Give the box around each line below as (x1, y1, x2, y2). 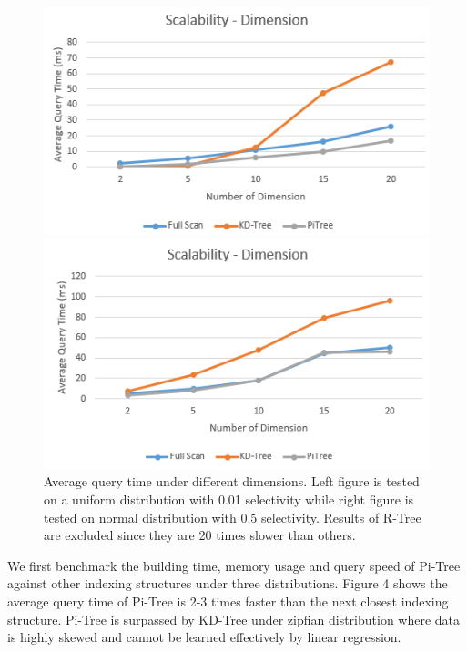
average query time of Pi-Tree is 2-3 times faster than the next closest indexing (7, 591, 449, 610)
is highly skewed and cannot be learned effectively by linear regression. (7, 627, 401, 647)
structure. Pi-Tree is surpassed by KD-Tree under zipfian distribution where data (7, 609, 461, 628)
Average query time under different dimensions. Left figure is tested (44, 472, 420, 491)
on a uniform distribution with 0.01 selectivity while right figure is (44, 490, 414, 508)
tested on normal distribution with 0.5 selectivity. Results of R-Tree (44, 507, 421, 526)
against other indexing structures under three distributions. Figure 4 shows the (7, 574, 448, 593)
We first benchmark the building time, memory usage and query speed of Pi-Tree (7, 555, 461, 575)
